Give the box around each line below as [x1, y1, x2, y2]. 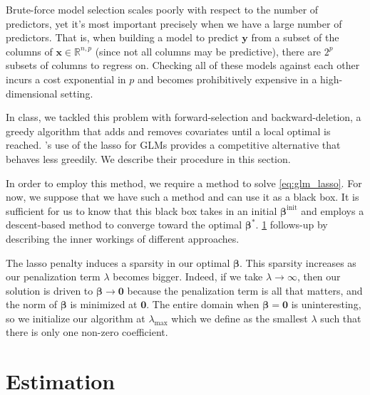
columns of [6, 43, 53, 58]
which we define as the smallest [171, 310, 308, 325]
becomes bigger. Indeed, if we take [113, 269, 263, 284]
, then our [297, 269, 341, 284]
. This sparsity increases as [240, 255, 356, 270]
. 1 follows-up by [255, 217, 328, 232]
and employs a [301, 203, 364, 218]
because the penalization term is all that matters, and [127, 283, 363, 297]
